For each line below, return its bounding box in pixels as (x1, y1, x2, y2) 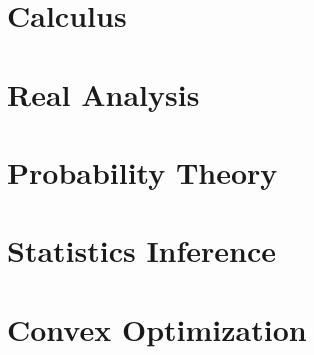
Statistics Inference (7, 230, 277, 271)
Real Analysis (7, 73, 200, 114)
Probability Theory (7, 151, 278, 192)
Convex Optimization (7, 308, 307, 349)
